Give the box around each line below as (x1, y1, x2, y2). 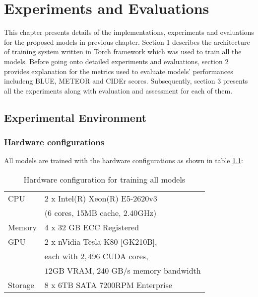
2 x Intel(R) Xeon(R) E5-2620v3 (44, 192, 157, 204)
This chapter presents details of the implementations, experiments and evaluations (4, 27, 254, 37)
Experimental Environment (4, 109, 147, 125)
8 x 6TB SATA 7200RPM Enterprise (44, 279, 172, 291)
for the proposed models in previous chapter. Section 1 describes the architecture (4, 36, 250, 47)
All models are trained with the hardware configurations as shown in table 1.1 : (4, 155, 243, 166)
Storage (8, 279, 34, 291)
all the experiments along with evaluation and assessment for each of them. (4, 85, 233, 96)
